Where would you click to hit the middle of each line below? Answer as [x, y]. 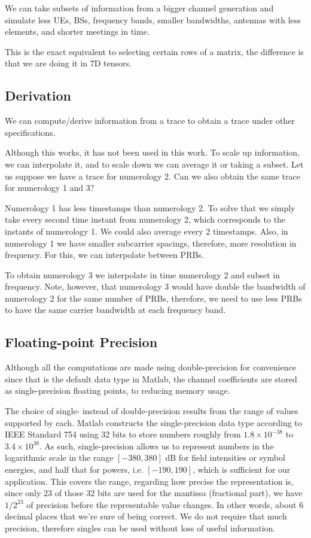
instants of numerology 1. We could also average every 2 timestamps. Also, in [147, 231]
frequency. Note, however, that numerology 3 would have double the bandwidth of [155, 286]
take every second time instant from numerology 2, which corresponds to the [145, 219]
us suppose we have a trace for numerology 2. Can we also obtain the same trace [153, 176]
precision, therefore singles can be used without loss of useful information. [140, 528]
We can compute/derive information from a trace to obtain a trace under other [150, 121]
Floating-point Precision [81, 342]
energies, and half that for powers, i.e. [74, 469]
